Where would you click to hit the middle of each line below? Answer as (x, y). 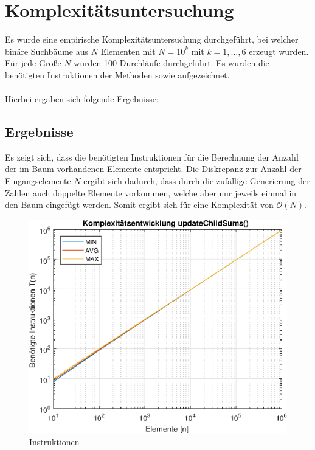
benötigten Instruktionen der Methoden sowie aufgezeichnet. (117, 74)
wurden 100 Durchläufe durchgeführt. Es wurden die (171, 63)
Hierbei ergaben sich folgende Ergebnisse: (82, 99)
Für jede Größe (33, 63)
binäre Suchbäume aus (47, 51)
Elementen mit (128, 51)
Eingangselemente (38, 181)
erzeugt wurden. (279, 51)
